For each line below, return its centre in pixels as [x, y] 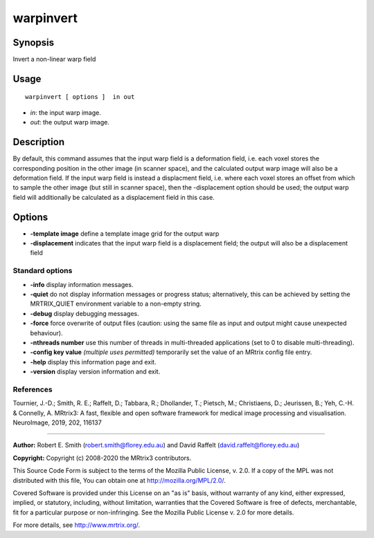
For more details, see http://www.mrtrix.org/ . [77, 525]
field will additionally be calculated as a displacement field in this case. [114, 197]
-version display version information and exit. [95, 372]
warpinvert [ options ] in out [80, 97]
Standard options [43, 271]
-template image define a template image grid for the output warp [125, 233]
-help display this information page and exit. [93, 362]
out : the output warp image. [70, 122]
